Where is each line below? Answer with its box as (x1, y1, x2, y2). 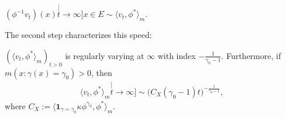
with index (157, 49, 196, 61)
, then (91, 66, 112, 78)
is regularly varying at (65, 49, 144, 61)
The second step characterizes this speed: (5, 29, 152, 41)
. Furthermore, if (221, 49, 281, 61)
